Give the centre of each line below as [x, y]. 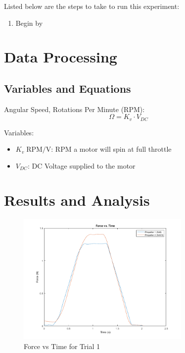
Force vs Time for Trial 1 [62, 346]
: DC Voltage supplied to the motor [81, 166]
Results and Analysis [77, 200]
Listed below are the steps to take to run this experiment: [92, 6]
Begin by [29, 23]
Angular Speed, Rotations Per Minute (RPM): [74, 109]
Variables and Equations [68, 88]
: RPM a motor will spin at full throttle [111, 149]
